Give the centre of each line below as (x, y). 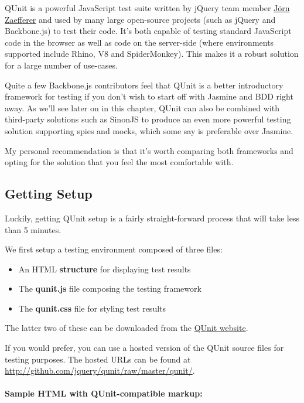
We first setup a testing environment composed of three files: (114, 249)
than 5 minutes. (33, 229)
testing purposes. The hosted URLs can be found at (98, 359)
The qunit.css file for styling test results (92, 308)
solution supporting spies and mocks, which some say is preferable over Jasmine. (149, 130)
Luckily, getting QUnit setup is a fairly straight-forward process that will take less (152, 218)
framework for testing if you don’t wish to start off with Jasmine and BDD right (149, 96)
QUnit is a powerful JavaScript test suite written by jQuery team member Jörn (147, 8)
